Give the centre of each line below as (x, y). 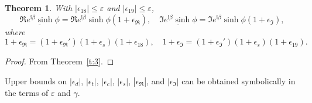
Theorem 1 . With (39, 8)
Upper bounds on (36, 80)
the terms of (27, 92)
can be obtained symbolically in (239, 80)
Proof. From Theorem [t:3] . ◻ (59, 61)
